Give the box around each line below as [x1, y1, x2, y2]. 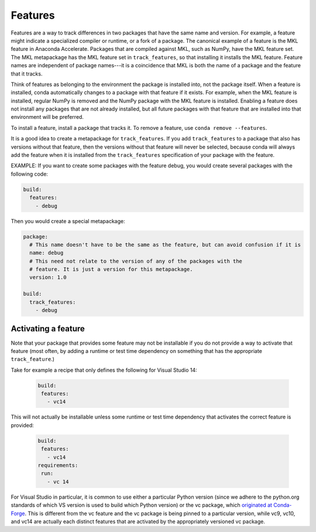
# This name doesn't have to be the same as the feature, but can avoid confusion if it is [29, 241, 301, 248]
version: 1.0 [29, 274, 67, 281]
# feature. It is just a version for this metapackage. [29, 266, 193, 273]
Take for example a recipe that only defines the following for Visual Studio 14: [11, 366, 197, 373]
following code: [11, 170, 48, 177]
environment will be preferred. [11, 114, 84, 121]
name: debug [29, 249, 64, 256]
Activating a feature [11, 324, 85, 334]
